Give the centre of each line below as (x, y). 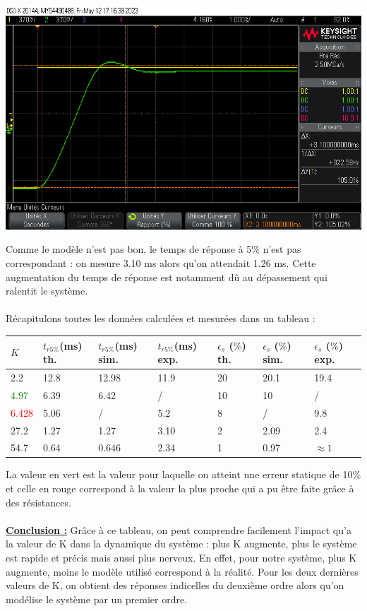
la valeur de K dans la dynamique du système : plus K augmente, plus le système (181, 544)
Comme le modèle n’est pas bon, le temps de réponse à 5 (129, 249)
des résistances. (38, 502)
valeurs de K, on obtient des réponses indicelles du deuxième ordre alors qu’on (175, 585)
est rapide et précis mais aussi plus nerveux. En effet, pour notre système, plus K (181, 557)
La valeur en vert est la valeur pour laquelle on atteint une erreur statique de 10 (179, 474)
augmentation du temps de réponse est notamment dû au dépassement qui (167, 277)
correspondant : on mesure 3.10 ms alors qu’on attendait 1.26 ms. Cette (161, 263)
